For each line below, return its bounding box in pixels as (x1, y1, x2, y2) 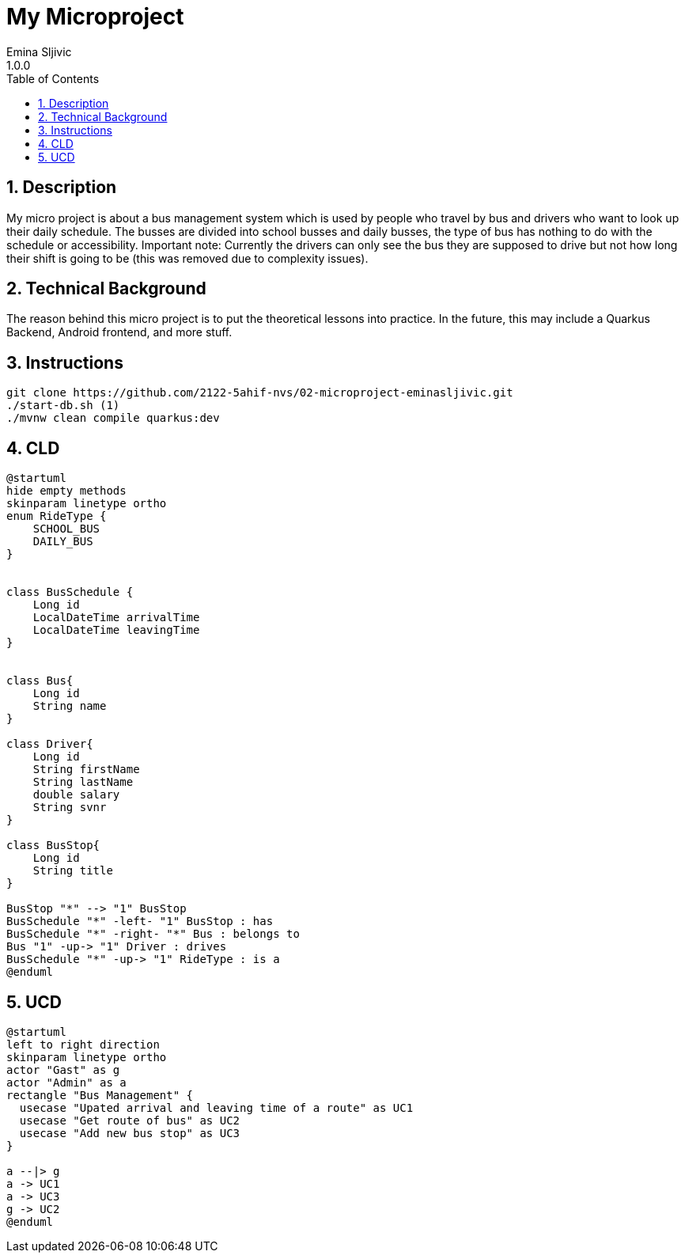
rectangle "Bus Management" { (6, 1088, 194, 1102)
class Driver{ (6, 738, 93, 751)
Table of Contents (6, 71, 100, 85)
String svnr (32, 801, 107, 814)
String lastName (32, 775, 134, 789)
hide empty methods (6, 484, 127, 498)
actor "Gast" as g (6, 1063, 120, 1076)
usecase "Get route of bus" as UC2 (19, 1113, 240, 1127)
